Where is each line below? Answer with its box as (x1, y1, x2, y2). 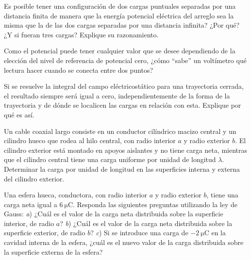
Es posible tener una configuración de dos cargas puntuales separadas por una (4, 1, 236, 11)
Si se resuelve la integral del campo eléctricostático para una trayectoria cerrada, (4, 81, 244, 91)
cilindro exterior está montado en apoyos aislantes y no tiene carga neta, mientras (4, 145, 248, 155)
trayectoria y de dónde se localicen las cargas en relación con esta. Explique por (4, 100, 241, 110)
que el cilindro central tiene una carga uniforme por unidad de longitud (4, 154, 216, 164)
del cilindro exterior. (4, 173, 65, 183)
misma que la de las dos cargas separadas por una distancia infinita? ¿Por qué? (4, 20, 240, 30)
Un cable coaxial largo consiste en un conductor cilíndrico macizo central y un (4, 126, 236, 136)
